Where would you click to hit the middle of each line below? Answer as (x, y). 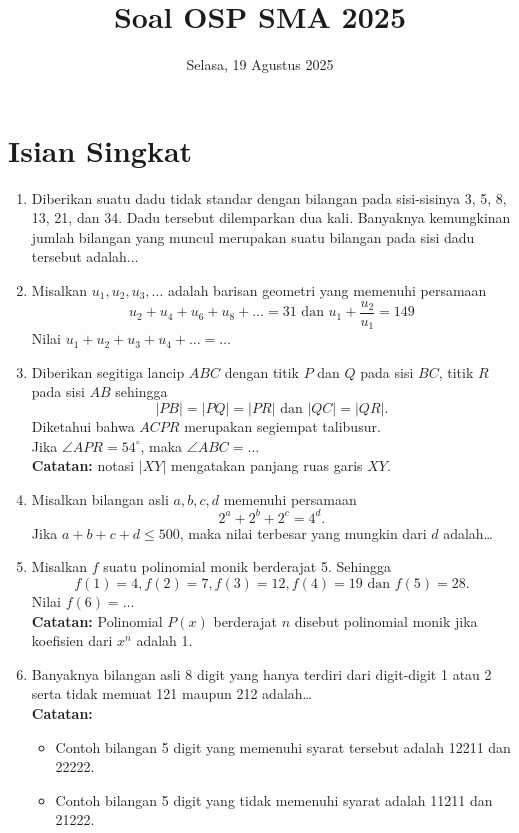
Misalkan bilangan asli (100, 498)
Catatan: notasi (83, 465)
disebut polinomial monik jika (386, 620)
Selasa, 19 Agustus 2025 (260, 64)
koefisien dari (72, 640)
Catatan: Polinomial (97, 620)
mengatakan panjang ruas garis (266, 465)
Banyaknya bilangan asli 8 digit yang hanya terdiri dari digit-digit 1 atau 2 (261, 673)
